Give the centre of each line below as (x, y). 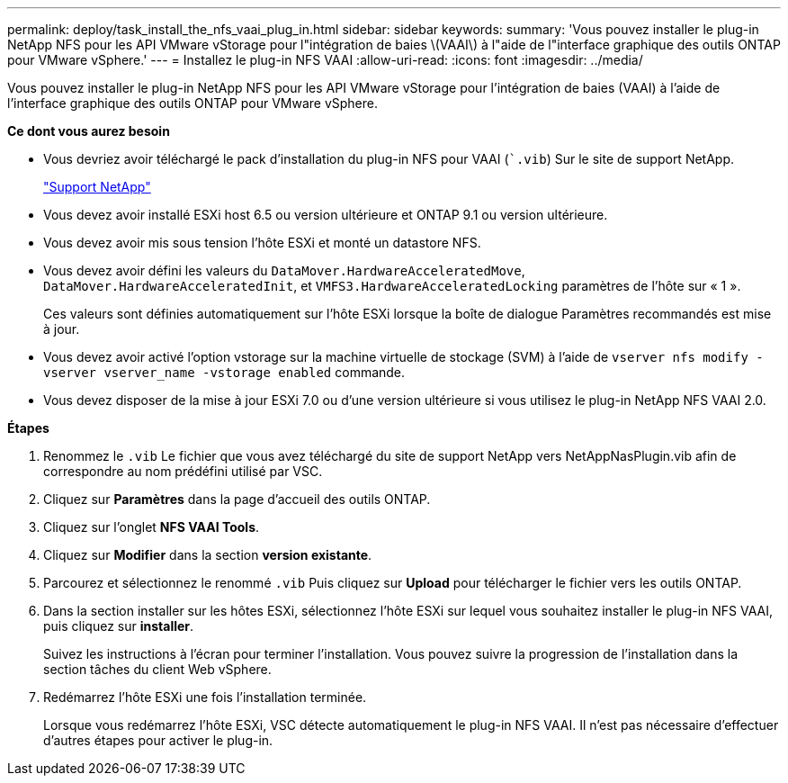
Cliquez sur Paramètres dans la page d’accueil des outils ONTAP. (237, 499)
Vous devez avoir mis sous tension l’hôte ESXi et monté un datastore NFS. (262, 243)
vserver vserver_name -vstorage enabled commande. (224, 372)
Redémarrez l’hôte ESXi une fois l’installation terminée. (205, 697)
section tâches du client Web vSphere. (157, 669)
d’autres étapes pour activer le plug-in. (158, 740)
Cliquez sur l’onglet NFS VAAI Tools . (152, 527)
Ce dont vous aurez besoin (89, 131)
